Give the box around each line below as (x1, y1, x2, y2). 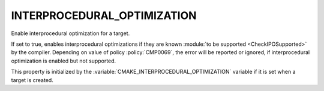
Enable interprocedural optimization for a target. (11, 30, 130, 37)
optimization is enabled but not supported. (11, 57, 116, 64)
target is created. (11, 76, 53, 83)
